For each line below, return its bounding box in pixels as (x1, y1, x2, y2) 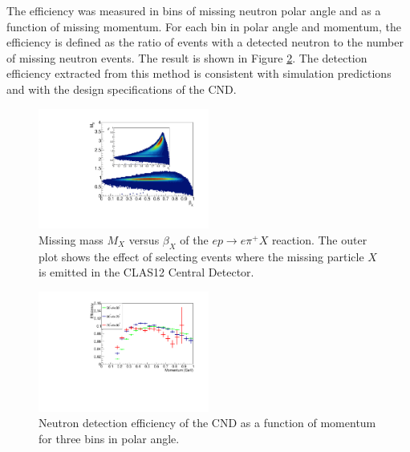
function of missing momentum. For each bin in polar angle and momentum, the (6, 18, 402, 34)
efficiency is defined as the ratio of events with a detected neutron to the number (6, 34, 404, 50)
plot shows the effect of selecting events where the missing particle (39, 248, 364, 264)
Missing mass (39, 231, 104, 248)
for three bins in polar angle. (39, 430, 180, 446)
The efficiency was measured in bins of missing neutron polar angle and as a (6, 2, 381, 18)
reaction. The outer (271, 231, 367, 248)
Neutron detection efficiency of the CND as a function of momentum (39, 414, 376, 431)
